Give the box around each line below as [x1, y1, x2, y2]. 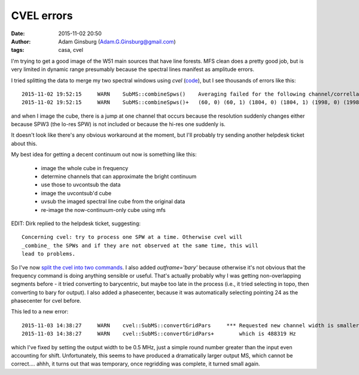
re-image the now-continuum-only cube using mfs [41, 206, 166, 213]
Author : [11, 38, 31, 45]
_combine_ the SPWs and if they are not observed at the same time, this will [22, 242, 258, 249]
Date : [11, 30, 25, 37]
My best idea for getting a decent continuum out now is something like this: [11, 151, 197, 158]
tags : [11, 47, 25, 54]
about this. [11, 140, 38, 147]
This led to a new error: [11, 308, 69, 315]
